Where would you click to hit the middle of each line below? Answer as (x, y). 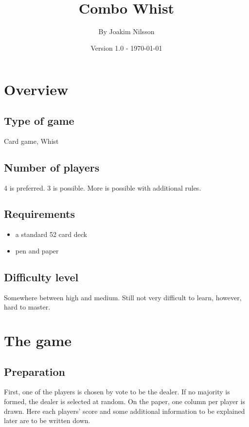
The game (38, 340)
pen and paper (37, 250)
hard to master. (27, 307)
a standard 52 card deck (51, 234)
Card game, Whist (31, 141)
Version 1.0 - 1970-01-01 (126, 48)
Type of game (39, 120)
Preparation (35, 371)
